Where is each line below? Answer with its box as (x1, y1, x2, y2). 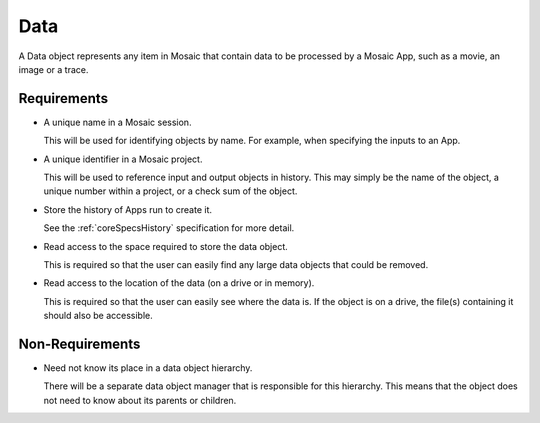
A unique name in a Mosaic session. (43, 116, 192, 128)
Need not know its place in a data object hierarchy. (43, 362, 253, 374)
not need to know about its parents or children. (43, 394, 237, 406)
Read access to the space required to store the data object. (43, 240, 289, 252)
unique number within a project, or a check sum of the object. (43, 185, 298, 197)
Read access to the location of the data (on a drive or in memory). (43, 277, 315, 289)
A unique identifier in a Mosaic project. (43, 153, 203, 165)
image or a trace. (18, 63, 89, 75)
